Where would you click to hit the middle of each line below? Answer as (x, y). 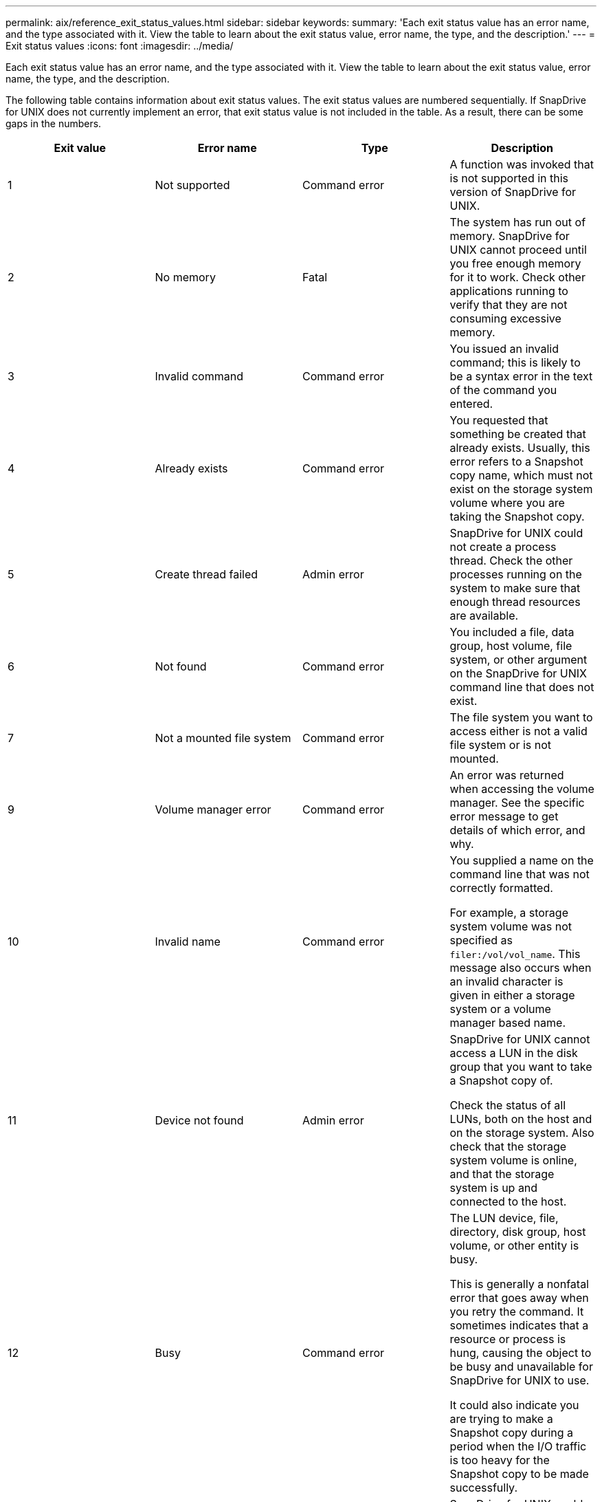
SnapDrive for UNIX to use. (520, 1380)
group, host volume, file (511, 646)
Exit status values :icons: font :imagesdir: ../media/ (120, 46)
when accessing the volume (522, 789)
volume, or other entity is (514, 1245)
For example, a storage (509, 913)
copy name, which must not (521, 475)
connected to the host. (508, 1201)
